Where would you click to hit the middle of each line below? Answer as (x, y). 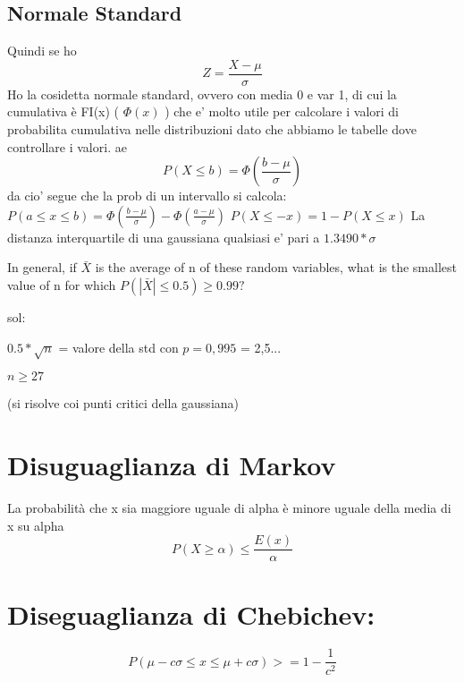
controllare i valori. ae (67, 146)
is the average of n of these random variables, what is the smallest (276, 267)
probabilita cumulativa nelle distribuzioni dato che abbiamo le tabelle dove (212, 129)
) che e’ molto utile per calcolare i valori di (282, 111)
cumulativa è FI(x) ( (63, 111)
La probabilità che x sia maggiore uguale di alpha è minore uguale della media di (229, 508)
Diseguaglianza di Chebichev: (191, 614)
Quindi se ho (42, 51)
